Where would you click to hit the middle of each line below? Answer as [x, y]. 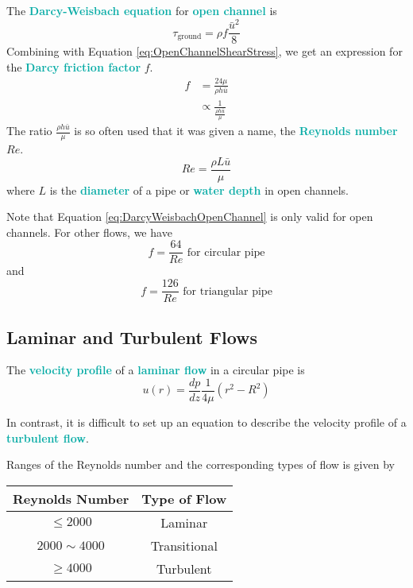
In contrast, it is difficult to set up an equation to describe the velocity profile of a [206, 422]
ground [189, 37]
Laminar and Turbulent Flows [132, 337]
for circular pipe [226, 252]
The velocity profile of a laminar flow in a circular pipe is [156, 370]
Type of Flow [184, 498]
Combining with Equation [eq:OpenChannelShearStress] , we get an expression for [205, 51]
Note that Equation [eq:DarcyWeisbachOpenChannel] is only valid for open [190, 217]
